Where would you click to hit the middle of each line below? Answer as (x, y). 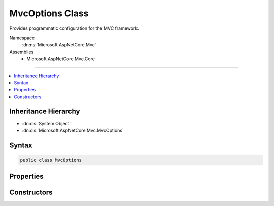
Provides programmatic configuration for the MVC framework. (74, 28)
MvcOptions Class (49, 13)
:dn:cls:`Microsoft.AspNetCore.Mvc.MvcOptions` (73, 130)
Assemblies (22, 52)
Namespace (22, 38)
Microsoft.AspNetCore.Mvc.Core (61, 59)
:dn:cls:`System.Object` (46, 123)
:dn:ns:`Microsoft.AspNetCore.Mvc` (59, 45)
